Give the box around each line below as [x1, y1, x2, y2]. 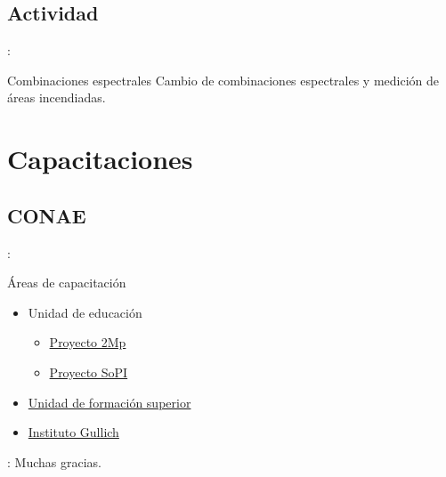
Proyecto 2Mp [49, 333, 126, 352]
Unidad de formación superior [28, 392, 191, 411]
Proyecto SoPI [49, 362, 128, 381]
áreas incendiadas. [7, 88, 106, 107]
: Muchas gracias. [7, 452, 101, 471]
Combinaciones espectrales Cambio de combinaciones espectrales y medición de [7, 70, 440, 89]
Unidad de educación [28, 303, 142, 321]
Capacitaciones [7, 141, 193, 177]
